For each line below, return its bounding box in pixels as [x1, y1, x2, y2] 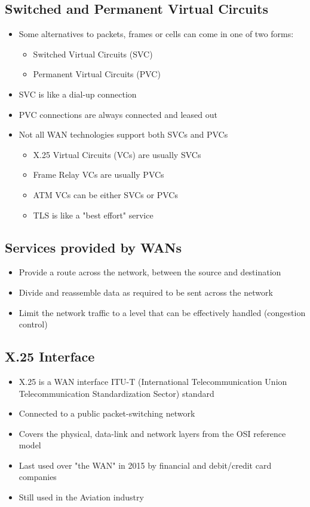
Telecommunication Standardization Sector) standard [19, 387, 214, 399]
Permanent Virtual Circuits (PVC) [33, 68, 161, 80]
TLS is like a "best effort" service [33, 208, 154, 221]
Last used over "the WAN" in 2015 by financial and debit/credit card [19, 459, 272, 471]
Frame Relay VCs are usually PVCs [33, 168, 164, 181]
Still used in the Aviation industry [19, 491, 144, 503]
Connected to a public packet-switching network [19, 407, 195, 420]
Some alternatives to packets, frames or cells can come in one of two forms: [19, 28, 294, 40]
